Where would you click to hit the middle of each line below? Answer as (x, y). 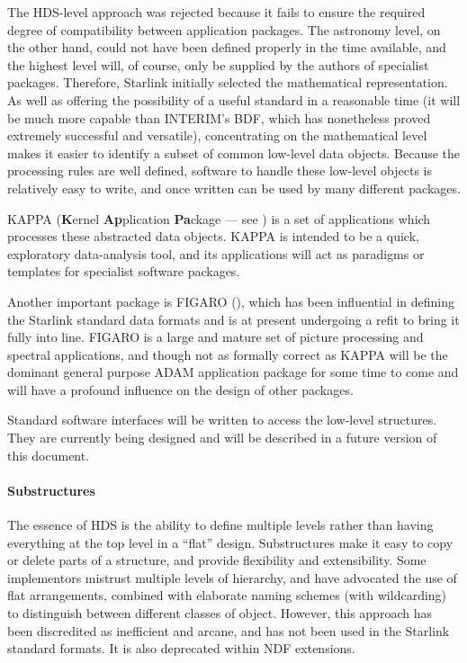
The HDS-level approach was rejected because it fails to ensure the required (216, 12)
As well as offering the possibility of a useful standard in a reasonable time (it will (234, 99)
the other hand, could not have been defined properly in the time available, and (227, 47)
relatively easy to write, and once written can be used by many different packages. (234, 188)
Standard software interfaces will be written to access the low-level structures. (222, 420)
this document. (49, 455)
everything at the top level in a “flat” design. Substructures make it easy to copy (230, 542)
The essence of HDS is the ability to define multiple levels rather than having (220, 525)
